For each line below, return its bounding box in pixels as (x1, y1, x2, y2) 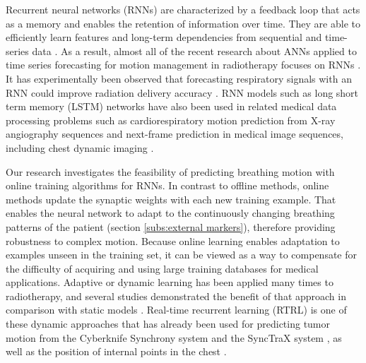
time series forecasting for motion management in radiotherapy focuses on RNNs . (6, 57, 361, 72)
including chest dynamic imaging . (6, 140, 154, 155)
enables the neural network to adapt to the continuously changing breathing (6, 206, 335, 220)
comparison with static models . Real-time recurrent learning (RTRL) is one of (6, 302, 347, 317)
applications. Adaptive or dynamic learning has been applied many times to (6, 275, 333, 290)
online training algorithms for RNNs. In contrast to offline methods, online (6, 178, 329, 193)
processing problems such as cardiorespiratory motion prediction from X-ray (6, 112, 336, 127)
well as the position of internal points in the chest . (6, 344, 227, 359)
